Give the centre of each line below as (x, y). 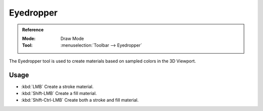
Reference (33, 30)
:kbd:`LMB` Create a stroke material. (57, 86)
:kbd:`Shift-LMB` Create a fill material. (59, 93)
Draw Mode (72, 38)
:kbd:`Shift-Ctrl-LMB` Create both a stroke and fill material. (80, 100)
